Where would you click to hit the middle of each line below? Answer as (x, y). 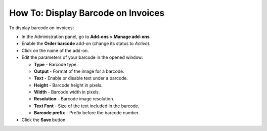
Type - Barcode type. (56, 64)
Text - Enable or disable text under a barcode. (81, 78)
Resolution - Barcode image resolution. (74, 99)
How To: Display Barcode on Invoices (87, 13)
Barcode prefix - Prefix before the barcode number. (87, 113)
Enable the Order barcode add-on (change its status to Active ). (86, 44)
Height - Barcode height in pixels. (68, 85)
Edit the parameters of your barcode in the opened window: (82, 57)
